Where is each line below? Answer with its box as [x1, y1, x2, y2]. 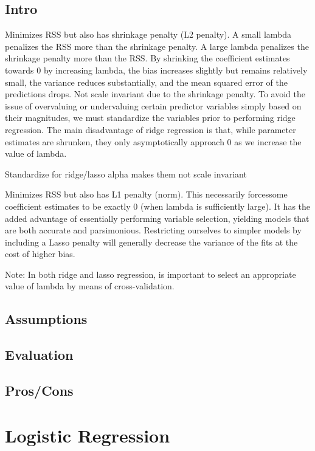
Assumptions [5, 309, 88, 328]
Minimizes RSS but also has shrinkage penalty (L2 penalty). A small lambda [5, 28, 292, 41]
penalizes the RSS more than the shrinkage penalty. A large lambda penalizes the [5, 40, 309, 52]
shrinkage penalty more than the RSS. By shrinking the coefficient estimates [5, 52, 290, 64]
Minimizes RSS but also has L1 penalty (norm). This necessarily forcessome [5, 188, 288, 201]
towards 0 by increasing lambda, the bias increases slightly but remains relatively [5, 63, 308, 76]
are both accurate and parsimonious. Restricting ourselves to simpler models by [5, 224, 302, 236]
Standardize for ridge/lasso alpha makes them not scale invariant [5, 167, 247, 180]
